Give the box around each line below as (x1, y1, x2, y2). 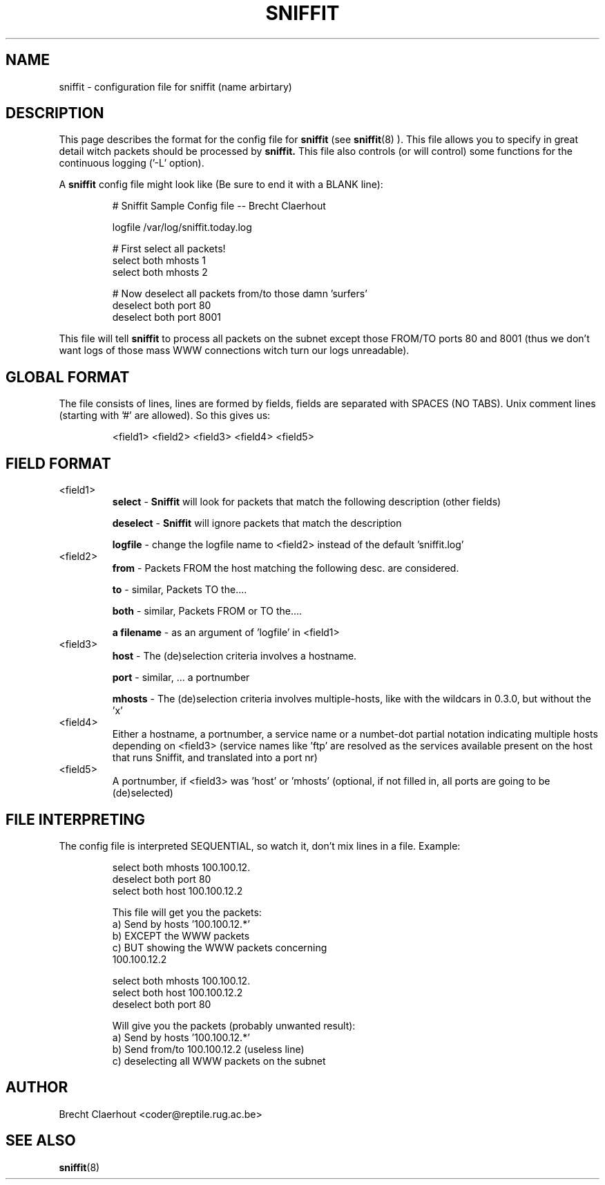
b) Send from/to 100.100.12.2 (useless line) (112, 1043, 305, 1055)
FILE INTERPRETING (6, 810, 146, 828)
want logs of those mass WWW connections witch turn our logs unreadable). (59, 344, 410, 357)
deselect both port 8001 (112, 311, 221, 324)
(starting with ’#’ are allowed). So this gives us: (59, 409, 271, 422)
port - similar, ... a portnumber (112, 671, 250, 684)
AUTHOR (6, 1079, 68, 1097)
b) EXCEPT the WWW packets (112, 929, 250, 942)
